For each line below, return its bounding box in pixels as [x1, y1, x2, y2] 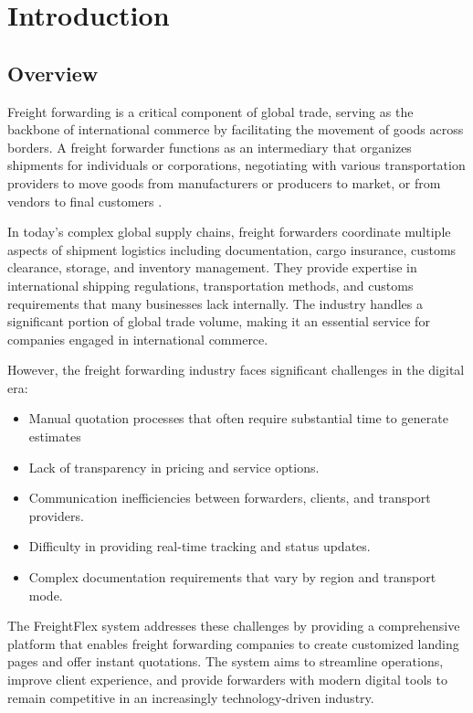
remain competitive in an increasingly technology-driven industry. [7, 687, 374, 707]
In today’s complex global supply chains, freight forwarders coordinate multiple [7, 222, 451, 241]
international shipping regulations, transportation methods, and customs [7, 275, 414, 294]
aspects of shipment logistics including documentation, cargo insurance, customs [7, 239, 457, 259]
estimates [28, 427, 81, 446]
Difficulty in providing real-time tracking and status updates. [28, 537, 371, 556]
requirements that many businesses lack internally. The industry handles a [7, 293, 423, 313]
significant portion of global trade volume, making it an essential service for [7, 312, 430, 331]
